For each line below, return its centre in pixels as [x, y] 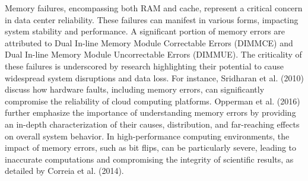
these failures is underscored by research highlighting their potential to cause [145, 66]
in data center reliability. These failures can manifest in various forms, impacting [152, 19]
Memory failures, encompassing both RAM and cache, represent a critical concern [154, 8]
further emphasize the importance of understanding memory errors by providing [150, 112]
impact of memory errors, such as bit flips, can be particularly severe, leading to [151, 147]
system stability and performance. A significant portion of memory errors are [145, 31]
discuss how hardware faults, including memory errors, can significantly [135, 89]
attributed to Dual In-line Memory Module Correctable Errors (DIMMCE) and [149, 42]
